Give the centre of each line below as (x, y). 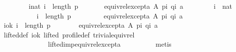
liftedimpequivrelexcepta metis (110, 44)
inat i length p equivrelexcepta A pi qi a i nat (131, 6)
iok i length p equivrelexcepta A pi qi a (81, 25)
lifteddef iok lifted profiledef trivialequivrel (69, 34)
